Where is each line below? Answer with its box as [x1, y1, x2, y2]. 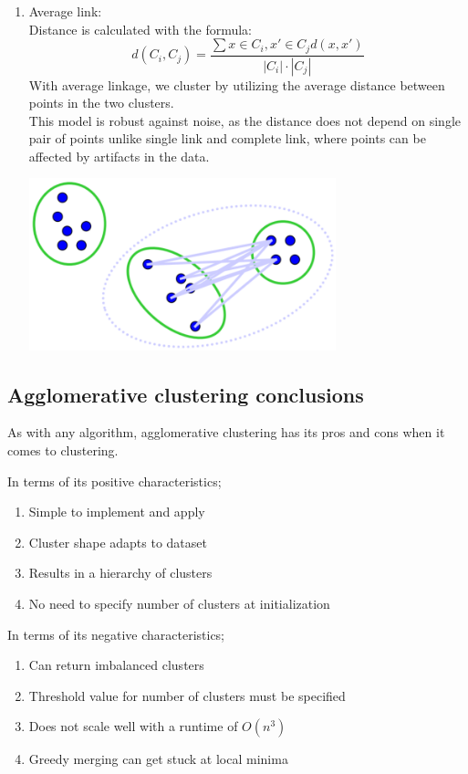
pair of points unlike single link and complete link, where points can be [28, 129, 426, 148]
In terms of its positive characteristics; [7, 471, 222, 490]
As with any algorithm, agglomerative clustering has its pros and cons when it [7, 423, 445, 442]
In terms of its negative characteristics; [7, 624, 224, 643]
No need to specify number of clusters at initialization [28, 593, 330, 612]
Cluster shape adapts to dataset [28, 532, 207, 551]
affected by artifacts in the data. [28, 146, 210, 165]
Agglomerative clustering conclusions [7, 380, 364, 408]
